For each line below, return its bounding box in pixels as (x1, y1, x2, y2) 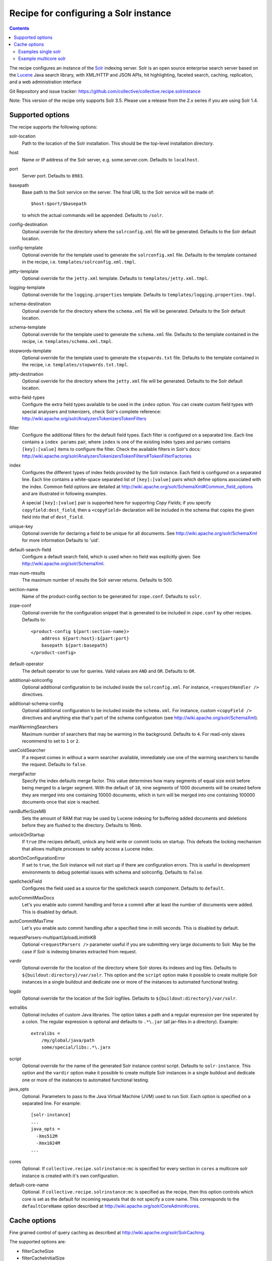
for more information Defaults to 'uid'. (22, 537, 100, 543)
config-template (9, 245, 43, 251)
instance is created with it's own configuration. (22, 1173, 119, 1179)
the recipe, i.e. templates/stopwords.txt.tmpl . (22, 362, 128, 368)
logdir (9, 988, 22, 994)
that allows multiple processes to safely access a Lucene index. (22, 845, 154, 852)
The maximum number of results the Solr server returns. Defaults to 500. (22, 577, 173, 583)
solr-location (9, 133, 36, 139)
